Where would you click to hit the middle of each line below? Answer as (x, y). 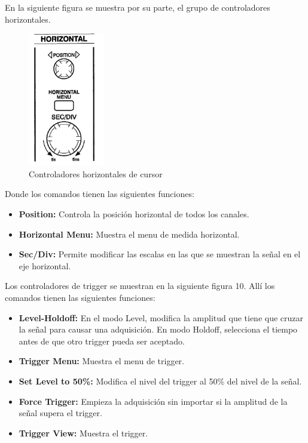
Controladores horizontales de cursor (96, 173)
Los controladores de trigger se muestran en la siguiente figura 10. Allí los (140, 286)
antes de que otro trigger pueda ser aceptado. (102, 341)
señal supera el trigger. (60, 413)
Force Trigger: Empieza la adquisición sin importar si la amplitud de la (153, 401)
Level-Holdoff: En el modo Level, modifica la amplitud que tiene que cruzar (161, 317)
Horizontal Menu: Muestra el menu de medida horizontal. (129, 234)
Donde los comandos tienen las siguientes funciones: (100, 194)
